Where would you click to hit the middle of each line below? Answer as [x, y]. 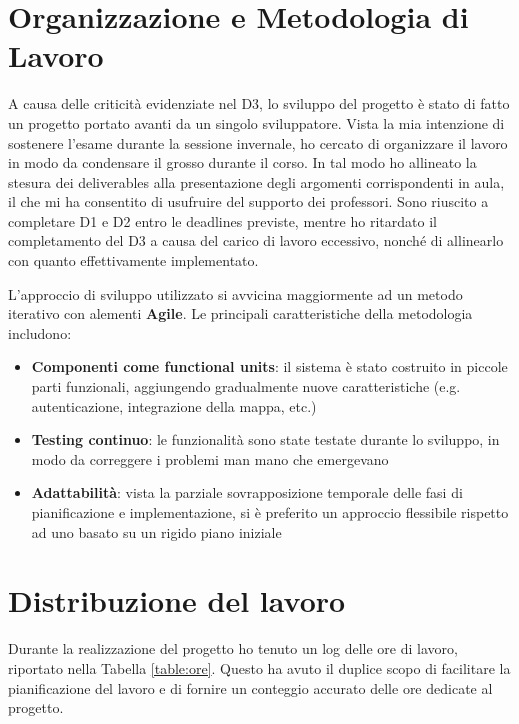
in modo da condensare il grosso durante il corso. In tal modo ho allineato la [242, 162]
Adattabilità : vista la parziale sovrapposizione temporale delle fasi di [247, 492]
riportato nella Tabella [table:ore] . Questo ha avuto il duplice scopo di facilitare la [259, 667]
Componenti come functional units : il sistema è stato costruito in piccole [269, 366]
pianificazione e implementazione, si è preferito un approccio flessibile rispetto [270, 512]
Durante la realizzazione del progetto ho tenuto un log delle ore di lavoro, [233, 648]
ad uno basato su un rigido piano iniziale [156, 531]
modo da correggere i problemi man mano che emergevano [210, 458]
